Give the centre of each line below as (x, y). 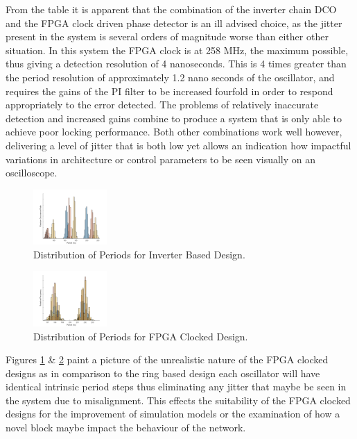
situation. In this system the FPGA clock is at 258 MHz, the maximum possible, (177, 50)
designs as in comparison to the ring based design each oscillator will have (163, 373)
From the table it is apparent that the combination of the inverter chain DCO (171, 9)
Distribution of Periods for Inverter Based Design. (139, 254)
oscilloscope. (32, 173)
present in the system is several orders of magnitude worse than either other (167, 36)
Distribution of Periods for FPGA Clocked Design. (141, 336)
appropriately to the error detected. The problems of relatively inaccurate (162, 105)
